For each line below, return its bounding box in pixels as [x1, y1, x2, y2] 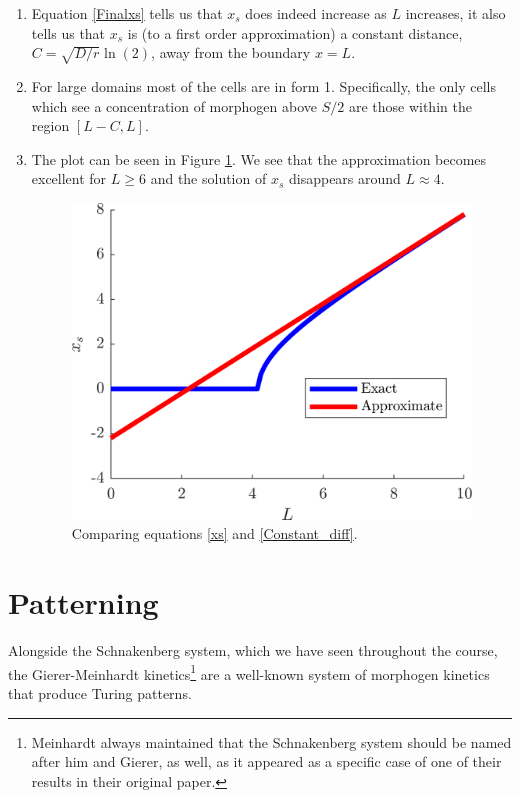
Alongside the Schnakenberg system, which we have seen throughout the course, [8, 640, 498, 661]
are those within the [348, 95, 472, 116]
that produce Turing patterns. [8, 683, 192, 704]
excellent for [31, 168, 107, 189]
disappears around [288, 168, 401, 189]
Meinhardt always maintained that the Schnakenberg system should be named [31, 731, 512, 752]
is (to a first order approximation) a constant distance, [127, 22, 463, 43]
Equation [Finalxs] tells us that [31, 3, 223, 23]
